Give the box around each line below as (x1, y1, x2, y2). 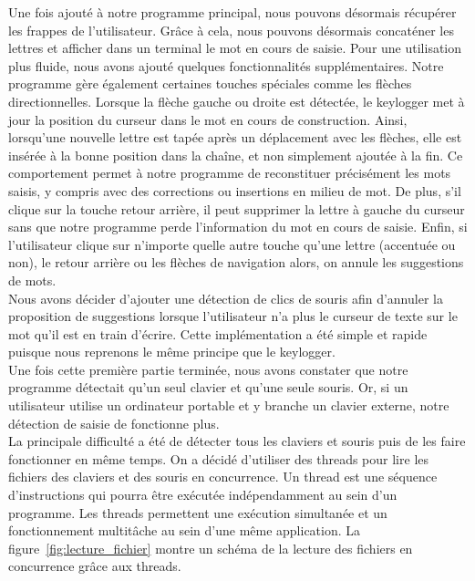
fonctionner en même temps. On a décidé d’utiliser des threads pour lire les (8, 449, 429, 468)
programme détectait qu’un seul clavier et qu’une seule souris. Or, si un (8, 378, 408, 397)
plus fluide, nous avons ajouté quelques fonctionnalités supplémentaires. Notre (8, 56, 444, 75)
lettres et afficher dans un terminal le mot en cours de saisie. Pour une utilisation (8, 38, 462, 57)
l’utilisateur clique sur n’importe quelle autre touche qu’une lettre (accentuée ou (8, 234, 456, 254)
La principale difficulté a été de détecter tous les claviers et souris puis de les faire (8, 431, 466, 451)
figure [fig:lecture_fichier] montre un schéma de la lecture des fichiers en (8, 538, 413, 557)
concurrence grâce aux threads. (8, 556, 181, 576)
